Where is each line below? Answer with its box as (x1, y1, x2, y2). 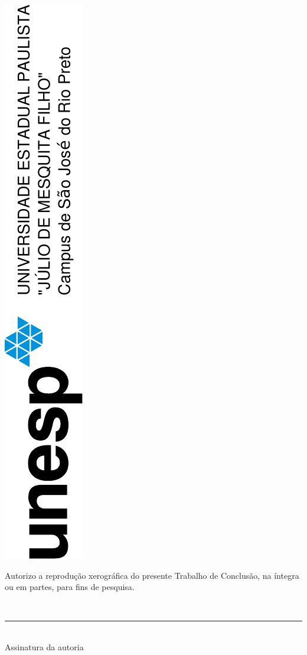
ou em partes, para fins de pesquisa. (5, 581, 135, 593)
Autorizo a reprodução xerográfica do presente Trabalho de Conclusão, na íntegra (5, 569, 299, 581)
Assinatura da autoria (5, 640, 84, 653)
